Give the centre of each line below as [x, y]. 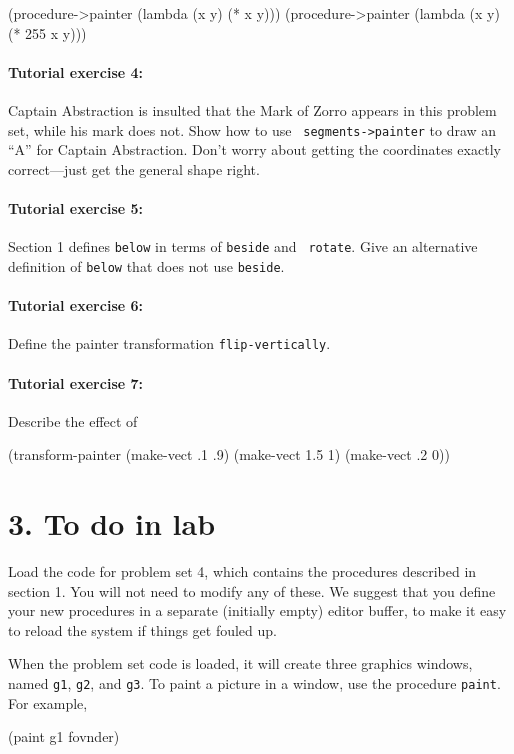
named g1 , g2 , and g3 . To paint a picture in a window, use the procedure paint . [254, 683]
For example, [48, 702]
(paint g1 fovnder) [64, 736]
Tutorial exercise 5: [75, 208]
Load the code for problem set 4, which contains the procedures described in [242, 571]
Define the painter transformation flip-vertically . [169, 343]
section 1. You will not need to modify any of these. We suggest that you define [252, 590]
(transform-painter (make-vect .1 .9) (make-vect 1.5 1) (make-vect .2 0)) [229, 454]
